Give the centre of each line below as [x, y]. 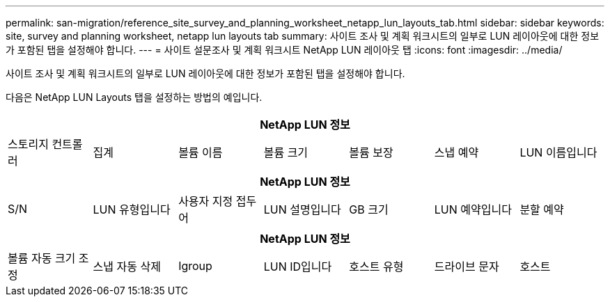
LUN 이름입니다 [558, 152]
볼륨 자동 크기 [42, 258]
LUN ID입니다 [298, 267]
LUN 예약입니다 [473, 209]
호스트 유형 [376, 267]
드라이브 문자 [467, 267]
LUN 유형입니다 [132, 209]
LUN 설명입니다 [302, 209]
